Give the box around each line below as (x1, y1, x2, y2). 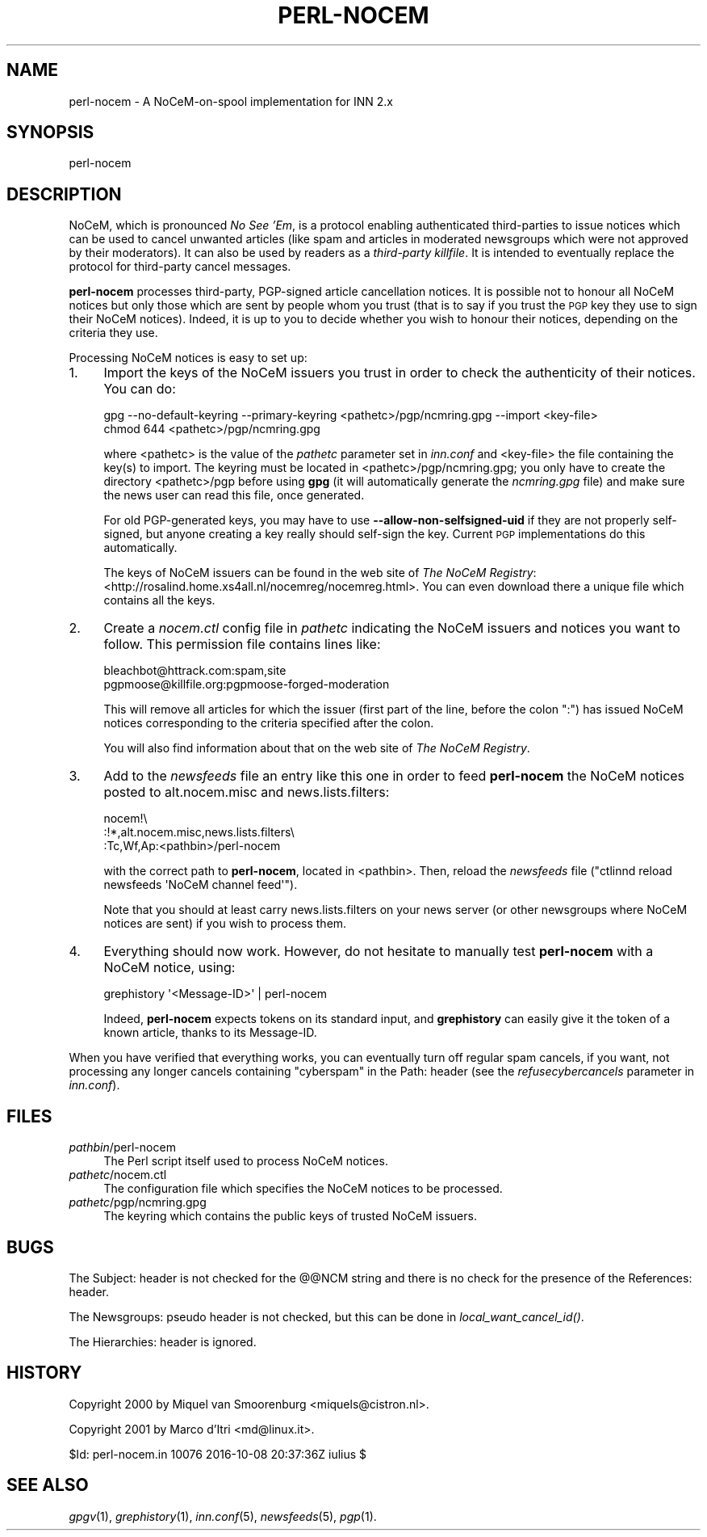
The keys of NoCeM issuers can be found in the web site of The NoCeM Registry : (103, 566, 537, 580)
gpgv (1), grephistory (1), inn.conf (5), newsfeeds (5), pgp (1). (69, 1509, 377, 1523)
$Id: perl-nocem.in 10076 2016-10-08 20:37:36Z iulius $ (69, 1446, 367, 1461)
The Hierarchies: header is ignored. (69, 1334, 257, 1349)
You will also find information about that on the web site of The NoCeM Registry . (103, 741, 530, 756)
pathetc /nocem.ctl (69, 1168, 167, 1182)
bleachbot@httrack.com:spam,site (103, 663, 287, 678)
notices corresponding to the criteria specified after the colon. (103, 716, 434, 731)
